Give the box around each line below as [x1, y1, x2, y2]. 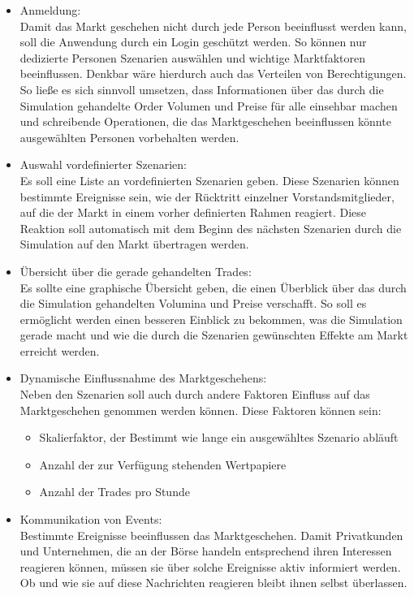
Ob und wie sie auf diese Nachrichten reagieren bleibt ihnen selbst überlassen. [19, 574, 408, 591]
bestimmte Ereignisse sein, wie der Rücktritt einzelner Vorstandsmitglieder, [19, 188, 395, 205]
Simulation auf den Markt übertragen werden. [19, 235, 249, 253]
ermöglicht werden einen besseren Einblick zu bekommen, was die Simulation [19, 310, 403, 327]
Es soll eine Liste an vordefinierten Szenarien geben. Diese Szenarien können [19, 171, 399, 188]
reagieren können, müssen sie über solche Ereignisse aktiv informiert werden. [19, 558, 401, 575]
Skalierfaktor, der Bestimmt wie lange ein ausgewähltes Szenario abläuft [39, 429, 399, 446]
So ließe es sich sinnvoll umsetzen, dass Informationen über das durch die [19, 80, 384, 97]
